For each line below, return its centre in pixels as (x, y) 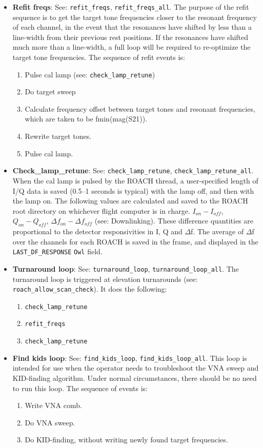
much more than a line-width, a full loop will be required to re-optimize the (131, 47)
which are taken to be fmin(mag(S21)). (86, 119)
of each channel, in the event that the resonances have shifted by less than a (132, 27)
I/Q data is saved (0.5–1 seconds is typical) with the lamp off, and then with (133, 190)
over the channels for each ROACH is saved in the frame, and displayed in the (135, 241)
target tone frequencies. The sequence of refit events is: (99, 57)
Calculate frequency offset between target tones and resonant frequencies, (140, 108)
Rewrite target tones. (58, 136)
